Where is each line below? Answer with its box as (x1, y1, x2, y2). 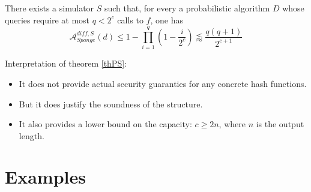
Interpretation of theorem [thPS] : (5, 57, 127, 70)
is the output (256, 118, 304, 130)
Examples (5, 164, 86, 189)
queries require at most (5, 13, 90, 26)
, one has (150, 13, 183, 26)
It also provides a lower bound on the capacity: (19, 118, 192, 130)
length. (19, 129, 44, 142)
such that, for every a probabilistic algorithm (104, 2, 270, 14)
